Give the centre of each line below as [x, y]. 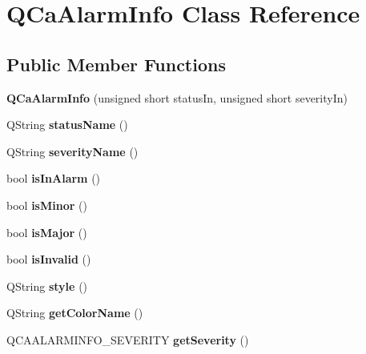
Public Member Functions [116, 64]
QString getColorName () [75, 313]
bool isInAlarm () [54, 178]
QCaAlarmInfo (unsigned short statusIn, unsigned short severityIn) [177, 97]
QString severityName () [72, 151]
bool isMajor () [47, 232]
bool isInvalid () [49, 259]
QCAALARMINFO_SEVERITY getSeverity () [128, 339]
